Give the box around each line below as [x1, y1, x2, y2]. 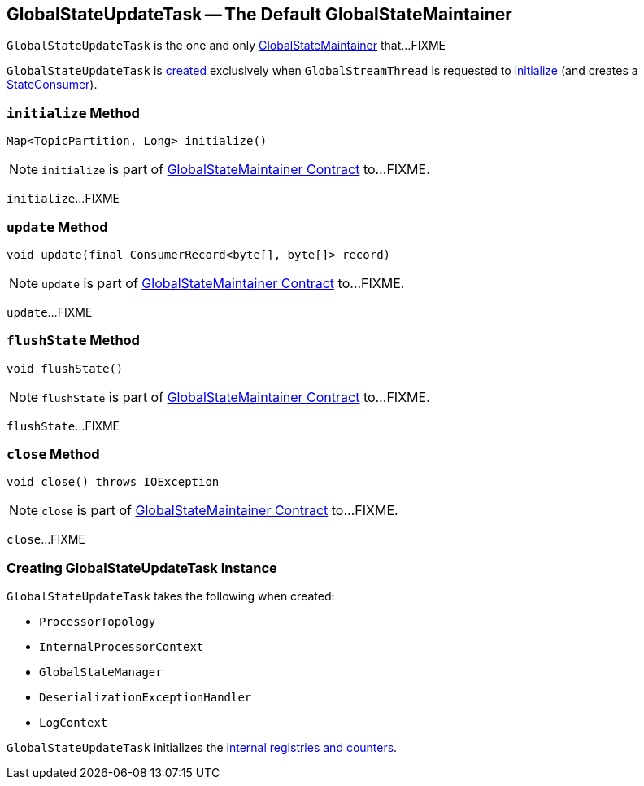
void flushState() [7, 361, 124, 375]
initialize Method [7, 104, 140, 121]
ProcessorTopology [39, 615, 156, 629]
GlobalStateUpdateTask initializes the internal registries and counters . [7, 740, 398, 755]
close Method [7, 446, 100, 463]
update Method [7, 218, 108, 235]
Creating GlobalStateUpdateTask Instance [7, 559, 277, 576]
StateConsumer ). [7, 77, 98, 92]
